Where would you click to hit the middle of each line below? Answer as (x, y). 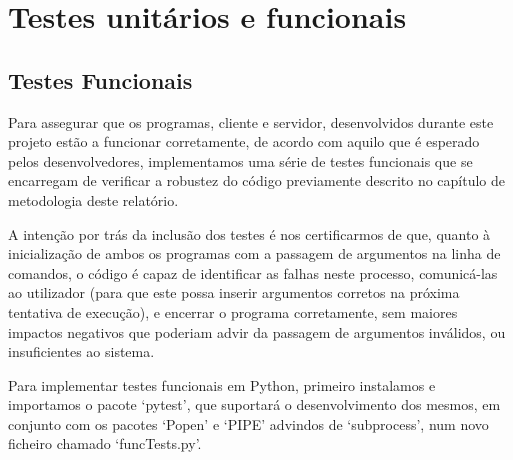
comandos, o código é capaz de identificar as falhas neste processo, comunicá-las (253, 272)
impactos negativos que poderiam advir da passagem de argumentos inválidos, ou (257, 331)
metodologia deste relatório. (93, 199)
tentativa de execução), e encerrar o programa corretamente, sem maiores (233, 311)
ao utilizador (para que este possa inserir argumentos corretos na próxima (234, 292)
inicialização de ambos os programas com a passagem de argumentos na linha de (254, 253)
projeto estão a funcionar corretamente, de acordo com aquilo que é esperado (244, 141)
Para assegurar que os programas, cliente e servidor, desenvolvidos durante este (251, 121)
